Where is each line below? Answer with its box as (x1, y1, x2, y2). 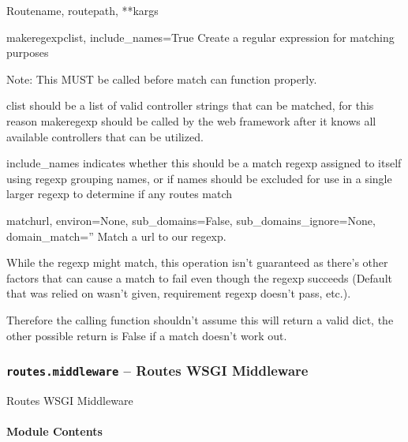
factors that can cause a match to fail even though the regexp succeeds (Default (6, 269, 392, 286)
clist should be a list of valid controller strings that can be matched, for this (6, 97, 374, 114)
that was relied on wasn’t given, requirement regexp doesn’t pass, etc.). (6, 285, 351, 302)
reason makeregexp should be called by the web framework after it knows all (6, 112, 376, 129)
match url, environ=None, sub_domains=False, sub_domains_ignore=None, (6, 212, 376, 228)
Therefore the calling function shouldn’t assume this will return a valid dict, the (6, 311, 394, 328)
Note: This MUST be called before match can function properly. (6, 70, 317, 87)
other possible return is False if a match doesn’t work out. (6, 327, 287, 343)
